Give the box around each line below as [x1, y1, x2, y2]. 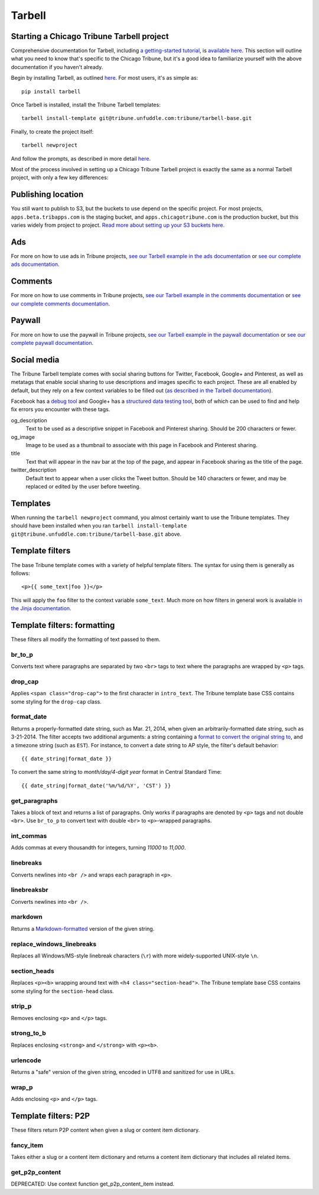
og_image [11, 433, 35, 440]
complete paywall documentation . [11, 339, 94, 346]
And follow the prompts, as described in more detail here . [11, 155, 151, 162]
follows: [11, 569, 30, 577]
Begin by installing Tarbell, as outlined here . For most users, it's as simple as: [11, 74, 198, 82]
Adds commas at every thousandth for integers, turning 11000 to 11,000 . [11, 844, 186, 851]
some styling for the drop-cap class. [11, 698, 102, 705]
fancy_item [11, 1141, 44, 1149]
